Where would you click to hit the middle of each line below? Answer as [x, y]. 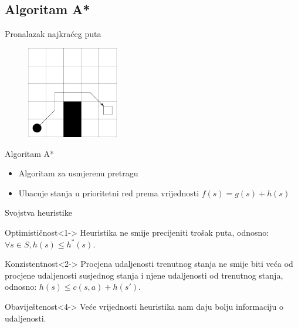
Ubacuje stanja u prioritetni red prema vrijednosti [109, 193]
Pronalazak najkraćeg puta [53, 34]
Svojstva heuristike [38, 212]
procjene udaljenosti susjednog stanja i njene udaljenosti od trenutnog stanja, [144, 275]
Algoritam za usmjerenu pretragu [78, 173]
